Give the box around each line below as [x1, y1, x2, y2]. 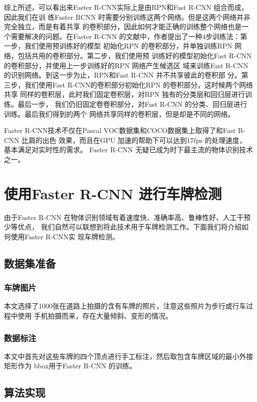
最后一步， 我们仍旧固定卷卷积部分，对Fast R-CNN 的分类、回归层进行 [17, 98, 247, 109]
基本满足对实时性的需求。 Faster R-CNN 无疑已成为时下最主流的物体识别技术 [4, 144, 253, 155]
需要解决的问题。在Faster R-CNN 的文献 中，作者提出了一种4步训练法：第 [10, 31, 248, 41]
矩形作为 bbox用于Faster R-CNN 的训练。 [4, 360, 136, 371]
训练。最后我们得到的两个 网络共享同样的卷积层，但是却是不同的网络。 [4, 108, 235, 119]
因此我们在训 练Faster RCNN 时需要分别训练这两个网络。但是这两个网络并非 [4, 11, 251, 22]
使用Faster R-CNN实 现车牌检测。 [10, 231, 120, 241]
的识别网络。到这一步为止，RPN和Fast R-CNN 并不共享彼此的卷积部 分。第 [4, 70, 249, 80]
